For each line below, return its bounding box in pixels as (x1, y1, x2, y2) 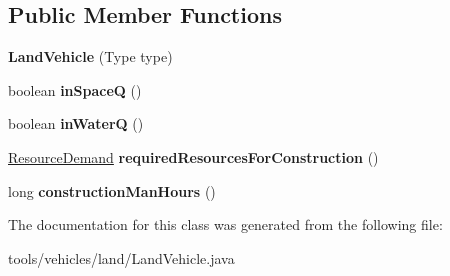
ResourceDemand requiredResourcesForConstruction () (8, 146, 379, 167)
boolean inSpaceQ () (8, 79, 142, 100)
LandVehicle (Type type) (8, 46, 173, 67)
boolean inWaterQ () (8, 113, 144, 134)
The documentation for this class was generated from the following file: (8, 214, 443, 235)
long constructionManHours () (8, 180, 216, 201)
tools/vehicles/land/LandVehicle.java (8, 247, 235, 268)
